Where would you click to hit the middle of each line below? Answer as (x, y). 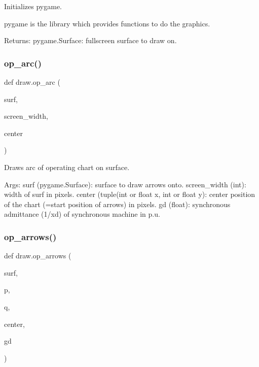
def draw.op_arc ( (32, 82)
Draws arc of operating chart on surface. (67, 167)
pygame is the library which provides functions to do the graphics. (107, 23)
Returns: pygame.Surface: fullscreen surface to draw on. (90, 40)
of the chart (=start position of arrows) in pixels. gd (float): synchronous (117, 204)
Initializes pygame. (33, 6)
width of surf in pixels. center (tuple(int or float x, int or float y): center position (130, 194)
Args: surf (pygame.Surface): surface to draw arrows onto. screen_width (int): (125, 184)
